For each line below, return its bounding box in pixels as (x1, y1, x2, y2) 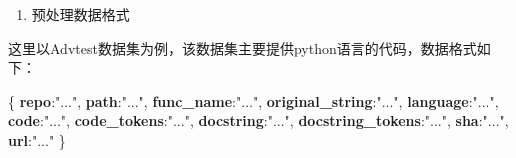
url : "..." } (8, 129, 66, 150)
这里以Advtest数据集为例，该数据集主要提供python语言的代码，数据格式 (8, 37, 477, 58)
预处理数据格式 (31, 4, 130, 24)
